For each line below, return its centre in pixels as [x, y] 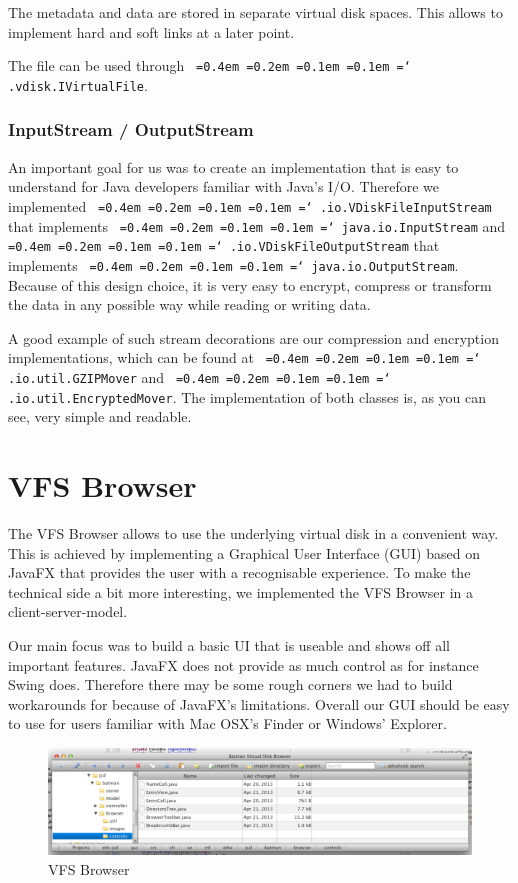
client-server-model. [68, 611]
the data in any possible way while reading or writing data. [189, 304]
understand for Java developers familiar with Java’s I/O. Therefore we [223, 186]
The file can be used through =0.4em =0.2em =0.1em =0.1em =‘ [209, 65]
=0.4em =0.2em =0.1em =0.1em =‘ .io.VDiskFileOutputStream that [224, 245]
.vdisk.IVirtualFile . [78, 84]
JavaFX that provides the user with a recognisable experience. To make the [239, 572]
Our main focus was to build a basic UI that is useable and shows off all [229, 644]
